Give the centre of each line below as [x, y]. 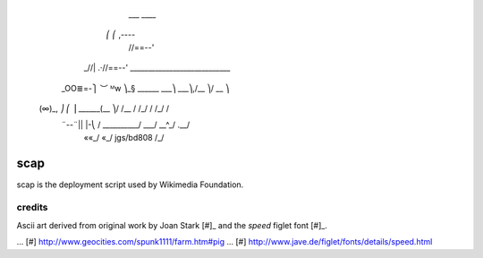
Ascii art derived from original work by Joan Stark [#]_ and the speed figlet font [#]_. [172, 225]
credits [32, 208]
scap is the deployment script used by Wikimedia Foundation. [130, 185]
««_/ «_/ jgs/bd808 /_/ [124, 137]
